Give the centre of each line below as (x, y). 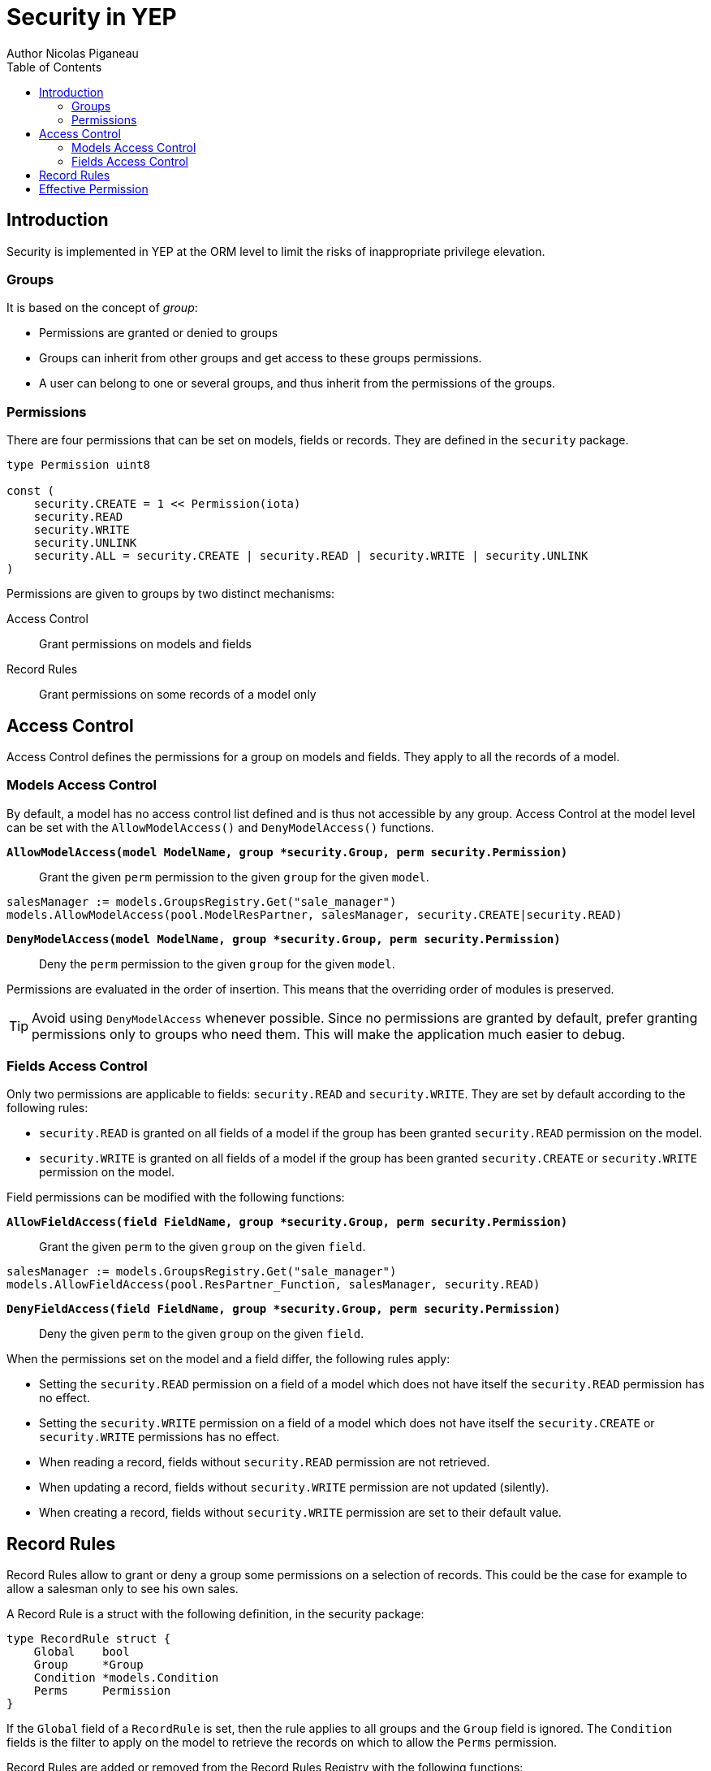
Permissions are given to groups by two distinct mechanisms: (171, 594)
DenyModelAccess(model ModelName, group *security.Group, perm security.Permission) (284, 939)
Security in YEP (92, 17)
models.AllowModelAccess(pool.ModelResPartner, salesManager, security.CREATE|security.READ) (315, 914)
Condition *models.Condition (126, 1678)
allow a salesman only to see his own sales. (123, 1589)
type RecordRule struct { (89, 1639)
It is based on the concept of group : (102, 308)
